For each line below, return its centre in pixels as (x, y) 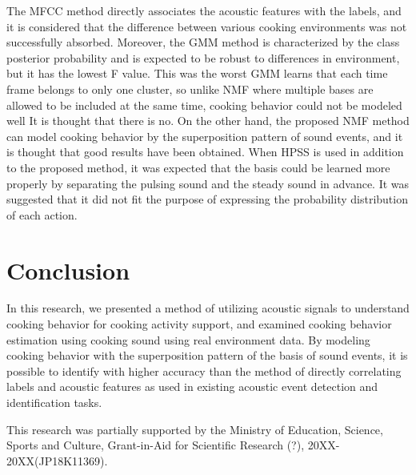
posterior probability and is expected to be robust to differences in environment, (203, 57)
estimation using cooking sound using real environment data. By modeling (188, 339)
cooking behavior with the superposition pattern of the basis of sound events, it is (207, 355)
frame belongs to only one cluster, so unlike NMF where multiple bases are (190, 89)
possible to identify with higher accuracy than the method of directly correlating (204, 370)
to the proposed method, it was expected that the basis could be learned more (198, 167)
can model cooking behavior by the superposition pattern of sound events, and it (205, 136)
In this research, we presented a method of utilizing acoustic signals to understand (208, 308)
